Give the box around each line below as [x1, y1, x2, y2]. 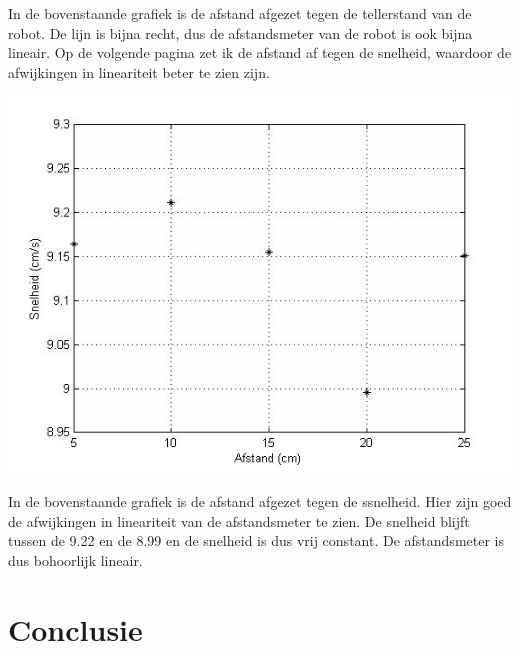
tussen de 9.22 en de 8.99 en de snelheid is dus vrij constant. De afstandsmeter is [8, 530, 504, 551]
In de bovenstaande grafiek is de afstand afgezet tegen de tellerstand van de [8, 3, 472, 23]
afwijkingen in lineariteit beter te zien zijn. [8, 61, 270, 82]
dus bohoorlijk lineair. [8, 550, 143, 571]
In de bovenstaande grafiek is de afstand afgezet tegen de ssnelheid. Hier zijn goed [8, 491, 512, 512]
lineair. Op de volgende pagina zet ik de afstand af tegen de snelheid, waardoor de [8, 42, 512, 63]
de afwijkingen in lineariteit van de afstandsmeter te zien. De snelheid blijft [8, 510, 470, 531]
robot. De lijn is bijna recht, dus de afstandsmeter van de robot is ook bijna [8, 22, 473, 43]
